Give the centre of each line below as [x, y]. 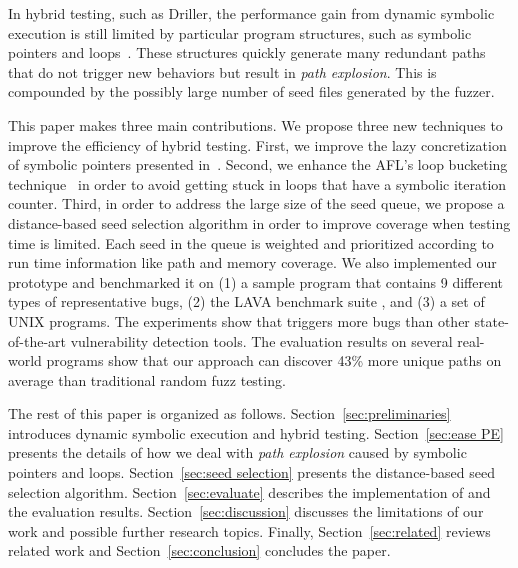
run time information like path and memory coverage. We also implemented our [252, 262]
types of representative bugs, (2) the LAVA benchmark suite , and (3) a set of [246, 301]
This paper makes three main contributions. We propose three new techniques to [255, 124]
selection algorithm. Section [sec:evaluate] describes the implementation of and [249, 491]
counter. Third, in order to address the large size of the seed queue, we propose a [256, 203]
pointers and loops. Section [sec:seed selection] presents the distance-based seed [251, 472]
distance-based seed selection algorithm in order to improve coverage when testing [259, 222]
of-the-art [37, 340]
